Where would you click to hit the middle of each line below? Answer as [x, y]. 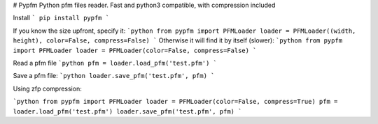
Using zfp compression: [47, 88]
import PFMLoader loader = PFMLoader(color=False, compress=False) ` [135, 50]
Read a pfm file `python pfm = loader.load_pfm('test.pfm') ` [115, 63]
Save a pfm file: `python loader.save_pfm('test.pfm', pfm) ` [114, 76]
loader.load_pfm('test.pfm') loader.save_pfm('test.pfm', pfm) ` [127, 111]
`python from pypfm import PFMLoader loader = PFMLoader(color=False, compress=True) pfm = [175, 102]
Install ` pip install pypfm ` [61, 18]
